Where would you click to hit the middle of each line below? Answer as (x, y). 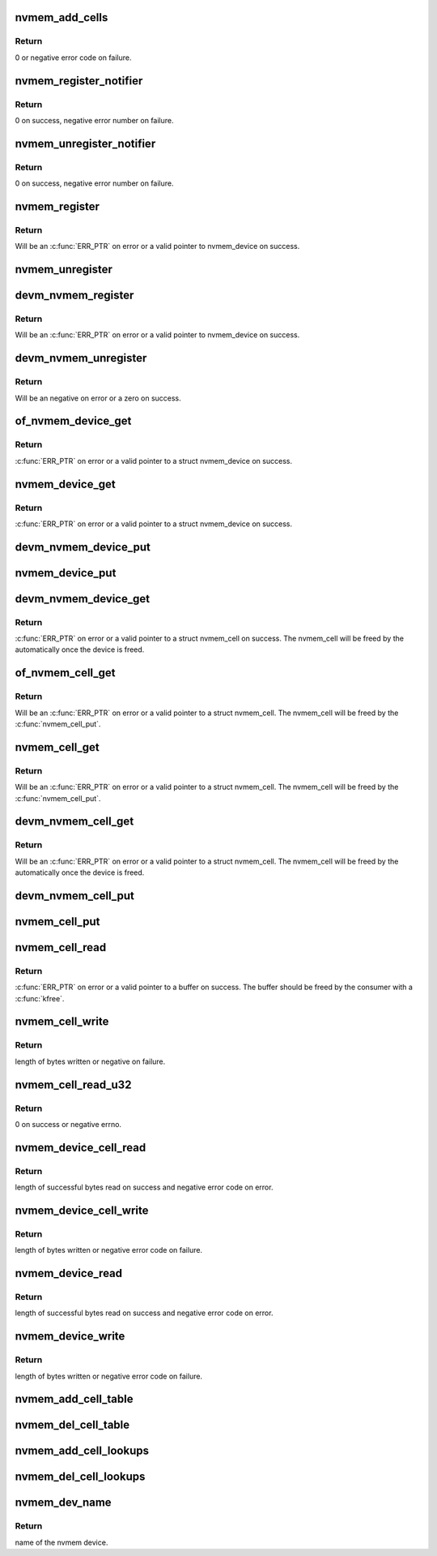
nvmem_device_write (70, 1337)
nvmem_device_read (69, 1273)
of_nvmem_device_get (73, 421)
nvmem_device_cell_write (82, 1210)
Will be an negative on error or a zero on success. (98, 398)
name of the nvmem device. (62, 1542)
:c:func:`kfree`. (40, 998)
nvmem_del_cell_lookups (80, 1477)
